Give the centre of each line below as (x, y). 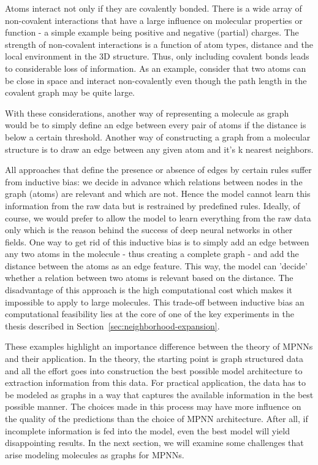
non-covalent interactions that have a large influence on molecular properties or (154, 20)
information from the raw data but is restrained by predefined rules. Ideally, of (153, 205)
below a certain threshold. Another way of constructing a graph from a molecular (158, 136)
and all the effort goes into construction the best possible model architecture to (154, 370)
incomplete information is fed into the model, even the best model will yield (147, 430)
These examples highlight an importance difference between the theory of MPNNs (159, 346)
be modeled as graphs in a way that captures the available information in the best (159, 394)
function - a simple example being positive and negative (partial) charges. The (152, 32)
